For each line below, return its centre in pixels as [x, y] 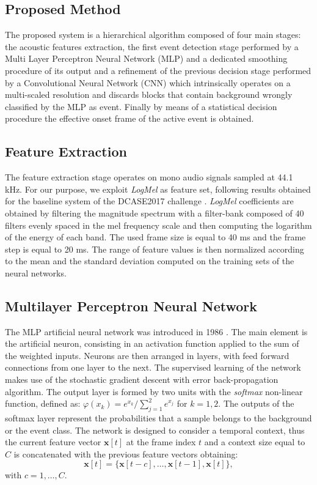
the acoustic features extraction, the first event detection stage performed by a [152, 46]
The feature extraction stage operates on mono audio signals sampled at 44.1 [149, 177]
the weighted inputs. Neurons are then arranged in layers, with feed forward [147, 355]
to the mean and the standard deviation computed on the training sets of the [150, 261]
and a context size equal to [255, 442]
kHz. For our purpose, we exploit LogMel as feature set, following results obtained [158, 189]
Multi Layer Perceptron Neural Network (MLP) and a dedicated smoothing [146, 58]
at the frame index [161, 442]
